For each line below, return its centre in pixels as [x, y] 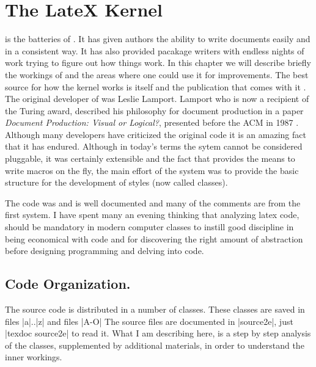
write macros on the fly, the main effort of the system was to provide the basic [152, 170]
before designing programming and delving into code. [105, 251]
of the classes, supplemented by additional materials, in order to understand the [155, 345]
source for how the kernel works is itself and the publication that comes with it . [156, 86]
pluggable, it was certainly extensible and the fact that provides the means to [150, 158]
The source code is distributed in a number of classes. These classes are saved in [155, 309]
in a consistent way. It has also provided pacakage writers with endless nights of [155, 50]
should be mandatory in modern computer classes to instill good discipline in [149, 227]
